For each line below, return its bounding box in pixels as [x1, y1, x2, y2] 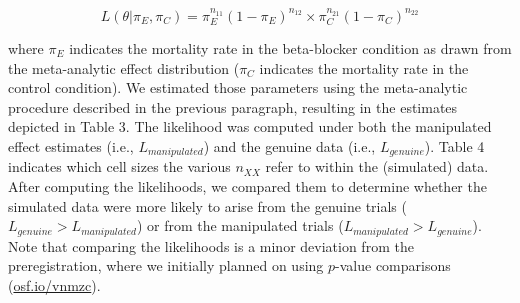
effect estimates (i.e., [8, 135, 134, 156]
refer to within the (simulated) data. [265, 156, 489, 177]
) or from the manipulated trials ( [136, 215, 344, 236]
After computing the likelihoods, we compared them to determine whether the [8, 175, 487, 196]
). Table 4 [424, 135, 485, 156]
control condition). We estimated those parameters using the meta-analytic [8, 77, 468, 98]
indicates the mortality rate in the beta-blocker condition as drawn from [69, 37, 512, 58]
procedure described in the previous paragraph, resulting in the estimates [8, 96, 458, 117]
